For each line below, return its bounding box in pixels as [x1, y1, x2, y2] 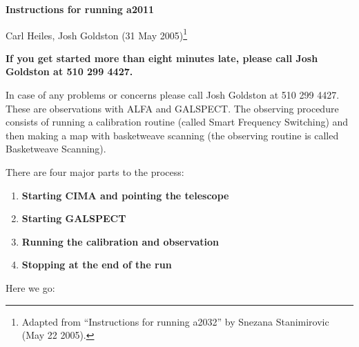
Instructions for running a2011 [6, 2, 155, 16]
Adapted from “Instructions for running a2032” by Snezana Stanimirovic [21, 314, 329, 328]
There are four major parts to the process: [6, 165, 184, 179]
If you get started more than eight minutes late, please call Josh [6, 50, 318, 65]
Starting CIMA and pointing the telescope [21, 188, 229, 202]
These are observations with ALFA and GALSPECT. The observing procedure [6, 101, 339, 115]
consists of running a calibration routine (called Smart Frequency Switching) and [6, 115, 349, 129]
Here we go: [6, 280, 55, 295]
